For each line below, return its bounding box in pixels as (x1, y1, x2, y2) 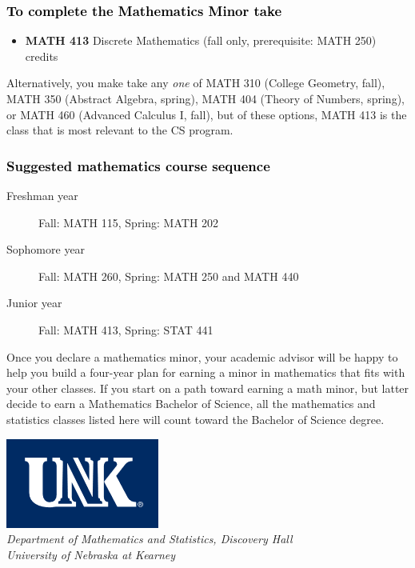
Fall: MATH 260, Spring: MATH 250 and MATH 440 (38, 267, 299, 284)
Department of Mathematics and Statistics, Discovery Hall (6, 530, 293, 547)
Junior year (6, 294, 62, 311)
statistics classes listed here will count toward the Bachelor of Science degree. (6, 410, 385, 427)
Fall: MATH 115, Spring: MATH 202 (38, 214, 219, 230)
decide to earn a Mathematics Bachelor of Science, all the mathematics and (6, 395, 376, 412)
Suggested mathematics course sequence (6, 155, 270, 175)
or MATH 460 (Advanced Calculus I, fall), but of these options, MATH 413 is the (6, 106, 407, 122)
